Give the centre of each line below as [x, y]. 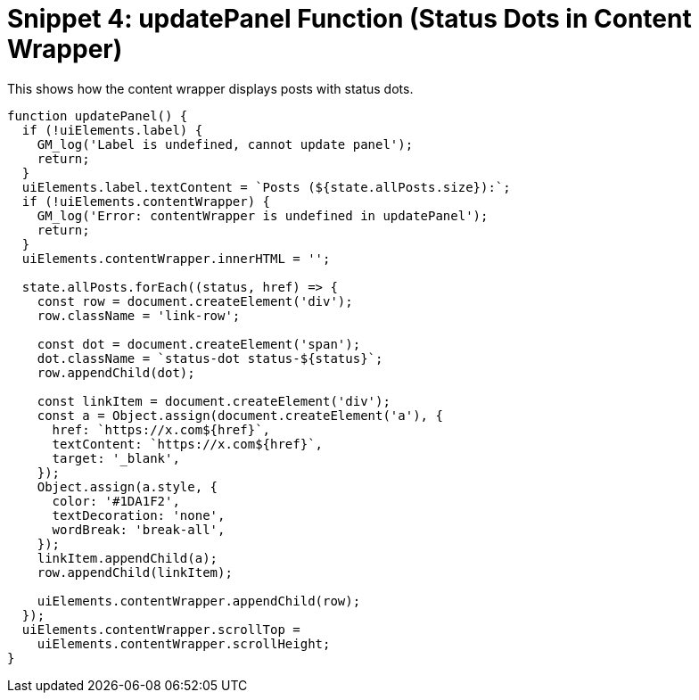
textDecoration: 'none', [139, 515]
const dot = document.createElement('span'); [199, 344]
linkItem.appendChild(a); [127, 558]
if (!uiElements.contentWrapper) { [146, 201]
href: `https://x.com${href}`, [161, 429]
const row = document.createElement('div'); [195, 301]
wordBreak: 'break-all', [139, 529]
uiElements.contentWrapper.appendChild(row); [199, 601]
